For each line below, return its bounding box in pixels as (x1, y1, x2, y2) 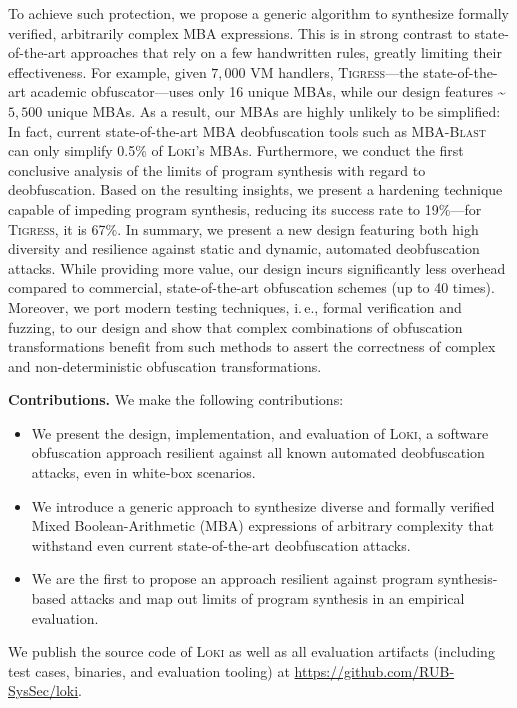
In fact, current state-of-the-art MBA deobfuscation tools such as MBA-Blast (8, 120, 486, 141)
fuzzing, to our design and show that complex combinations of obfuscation (8, 316, 463, 337)
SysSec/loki (8, 680, 79, 701)
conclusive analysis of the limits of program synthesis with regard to (8, 159, 426, 180)
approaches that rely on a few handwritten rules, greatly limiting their (70, 42, 502, 63)
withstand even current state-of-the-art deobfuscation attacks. (31, 534, 411, 555)
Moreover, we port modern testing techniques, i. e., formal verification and (8, 296, 462, 317)
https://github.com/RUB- (294, 660, 455, 681)
